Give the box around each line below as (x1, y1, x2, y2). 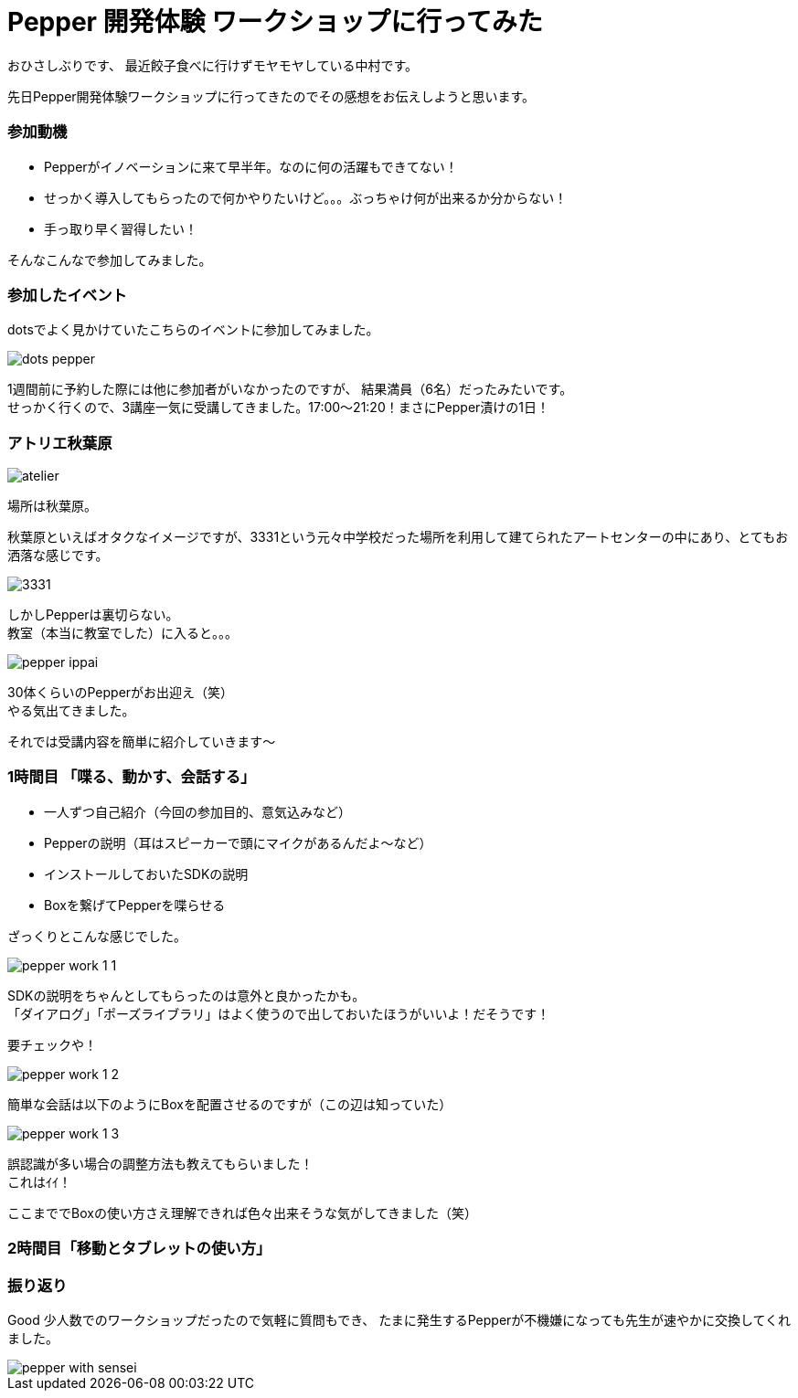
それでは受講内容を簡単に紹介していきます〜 (7, 734, 276, 749)
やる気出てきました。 (7, 703, 135, 718)
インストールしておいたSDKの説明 (44, 865, 249, 882)
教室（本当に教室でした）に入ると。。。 (7, 625, 238, 641)
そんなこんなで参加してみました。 (7, 251, 212, 268)
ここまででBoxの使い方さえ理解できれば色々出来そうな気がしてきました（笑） (7, 1204, 478, 1221)
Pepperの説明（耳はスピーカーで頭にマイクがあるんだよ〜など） (44, 834, 432, 851)
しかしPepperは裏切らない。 (7, 607, 179, 622)
